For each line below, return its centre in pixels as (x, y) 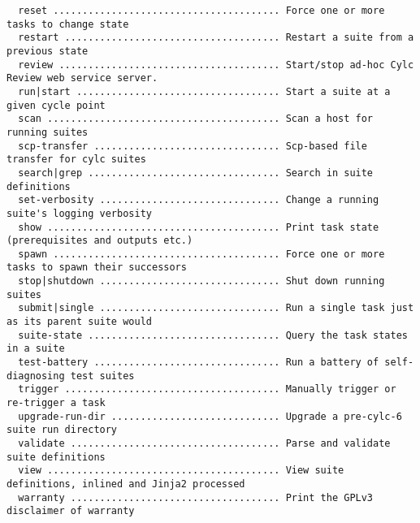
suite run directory (62, 430)
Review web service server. (82, 78)
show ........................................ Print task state (199, 227)
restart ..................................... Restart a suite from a (216, 38)
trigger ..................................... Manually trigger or (207, 389)
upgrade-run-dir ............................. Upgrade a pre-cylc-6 (210, 416)
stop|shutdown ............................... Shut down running (201, 281)
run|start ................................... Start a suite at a (204, 91)
